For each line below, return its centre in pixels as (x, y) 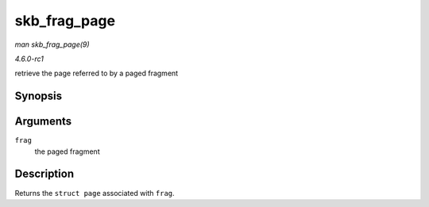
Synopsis (39, 96)
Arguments (43, 122)
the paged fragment (67, 151)
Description (44, 174)
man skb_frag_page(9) (52, 44)
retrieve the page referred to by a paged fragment (97, 73)
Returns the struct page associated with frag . (95, 193)
